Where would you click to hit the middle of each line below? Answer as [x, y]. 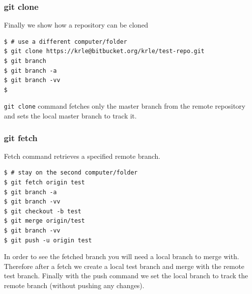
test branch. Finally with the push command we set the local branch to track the [126, 276]
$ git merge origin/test [44, 221]
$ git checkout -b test [43, 211]
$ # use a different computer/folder [66, 42]
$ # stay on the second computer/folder [71, 173]
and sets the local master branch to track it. [70, 116]
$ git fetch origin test [44, 183]
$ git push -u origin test [48, 240]
